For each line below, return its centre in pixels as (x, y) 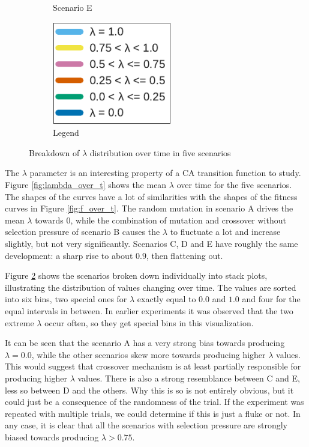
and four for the (271, 299)
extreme (19, 322)
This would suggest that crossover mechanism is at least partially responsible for (153, 366)
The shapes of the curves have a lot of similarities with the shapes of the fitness (151, 196)
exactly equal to (166, 299)
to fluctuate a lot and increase (225, 232)
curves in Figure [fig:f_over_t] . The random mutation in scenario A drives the (149, 208)
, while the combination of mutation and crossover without (178, 220)
